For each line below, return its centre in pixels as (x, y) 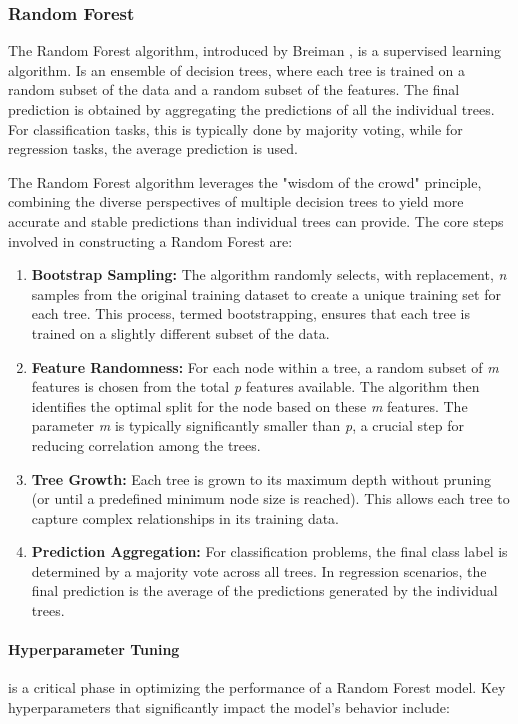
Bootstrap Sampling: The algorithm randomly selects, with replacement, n (269, 274)
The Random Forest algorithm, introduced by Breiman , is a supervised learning (255, 50)
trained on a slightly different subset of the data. (180, 332)
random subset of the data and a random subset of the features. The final (234, 89)
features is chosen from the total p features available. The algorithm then (255, 386)
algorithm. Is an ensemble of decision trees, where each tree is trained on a (237, 69)
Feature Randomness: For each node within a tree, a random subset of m (265, 366)
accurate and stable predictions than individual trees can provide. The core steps (256, 220)
